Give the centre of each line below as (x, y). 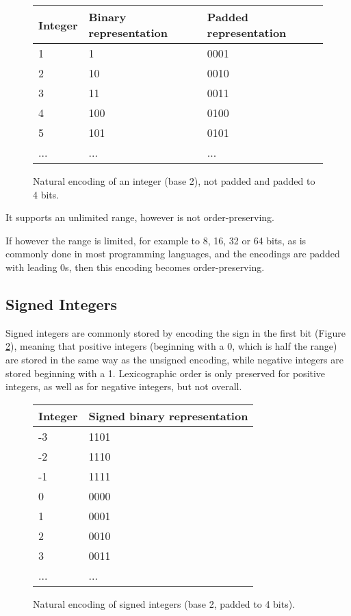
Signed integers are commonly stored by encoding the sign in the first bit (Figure (175, 332)
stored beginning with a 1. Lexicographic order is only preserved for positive (166, 373)
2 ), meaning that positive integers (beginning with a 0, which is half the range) (171, 346)
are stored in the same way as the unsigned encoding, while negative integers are (174, 359)
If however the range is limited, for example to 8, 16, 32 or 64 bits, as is (156, 240)
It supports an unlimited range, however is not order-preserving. (140, 217)
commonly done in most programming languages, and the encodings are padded (173, 254)
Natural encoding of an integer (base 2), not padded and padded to (174, 181)
